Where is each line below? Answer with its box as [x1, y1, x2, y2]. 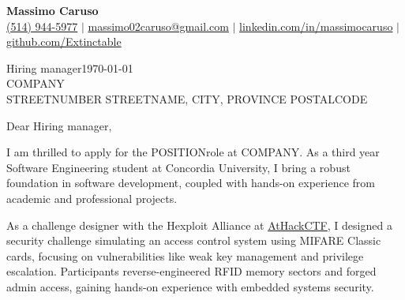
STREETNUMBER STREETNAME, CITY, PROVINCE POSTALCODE [6, 90, 368, 107]
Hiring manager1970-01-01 [6, 59, 133, 76]
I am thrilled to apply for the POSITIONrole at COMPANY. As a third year [6, 144, 380, 160]
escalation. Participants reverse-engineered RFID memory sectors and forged [6, 263, 377, 279]
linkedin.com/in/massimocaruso [239, 17, 393, 34]
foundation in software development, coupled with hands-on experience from [6, 174, 375, 191]
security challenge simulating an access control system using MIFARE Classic [6, 232, 381, 249]
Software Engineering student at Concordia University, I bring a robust [6, 159, 351, 175]
